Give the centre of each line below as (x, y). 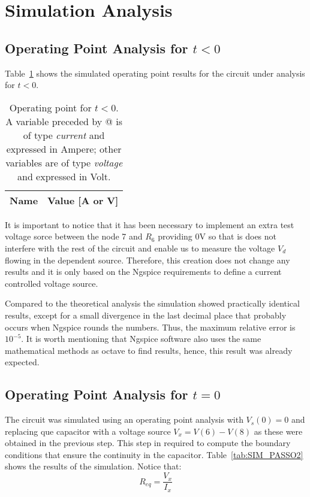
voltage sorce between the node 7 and (74, 236)
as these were (278, 431)
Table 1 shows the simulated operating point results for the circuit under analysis (155, 73)
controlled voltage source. (52, 283)
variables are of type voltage (64, 162)
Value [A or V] (83, 200)
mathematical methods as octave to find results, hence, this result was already (149, 350)
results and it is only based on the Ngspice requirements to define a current (143, 272)
